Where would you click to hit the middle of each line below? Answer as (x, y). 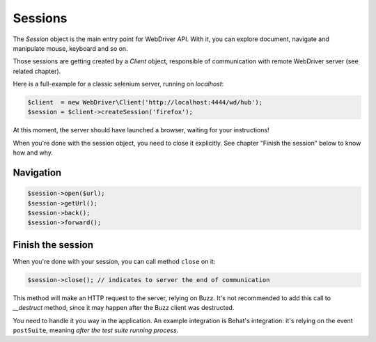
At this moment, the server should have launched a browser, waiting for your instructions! (141, 130)
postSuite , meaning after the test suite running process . (96, 330)
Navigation (37, 173)
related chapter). (37, 71)
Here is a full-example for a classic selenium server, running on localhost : (118, 84)
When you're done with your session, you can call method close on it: (114, 261)
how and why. (33, 153)
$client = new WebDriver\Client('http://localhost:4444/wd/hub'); (145, 102)
